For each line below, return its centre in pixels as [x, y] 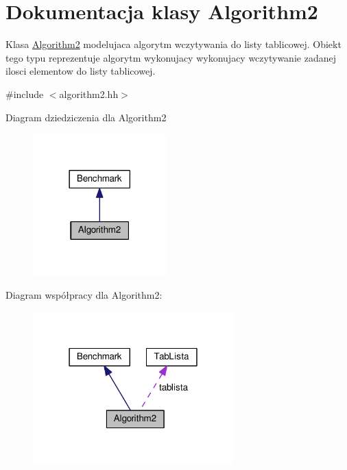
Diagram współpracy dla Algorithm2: [84, 295]
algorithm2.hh [89, 94]
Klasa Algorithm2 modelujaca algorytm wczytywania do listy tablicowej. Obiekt [173, 44]
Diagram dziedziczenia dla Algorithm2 [86, 117]
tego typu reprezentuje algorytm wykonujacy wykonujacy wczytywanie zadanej [171, 57]
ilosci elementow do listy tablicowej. [81, 71]
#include [25, 94]
